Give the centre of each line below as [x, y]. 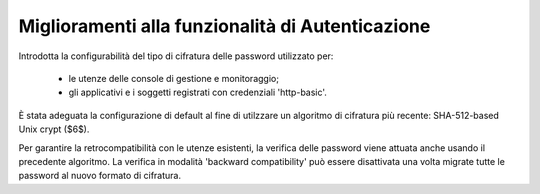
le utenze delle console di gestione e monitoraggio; [174, 78]
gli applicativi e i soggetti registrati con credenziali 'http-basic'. [197, 92]
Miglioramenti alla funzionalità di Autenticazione [224, 26]
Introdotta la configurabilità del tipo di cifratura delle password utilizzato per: [176, 56]
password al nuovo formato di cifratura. [100, 176]
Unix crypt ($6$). [54, 129]
